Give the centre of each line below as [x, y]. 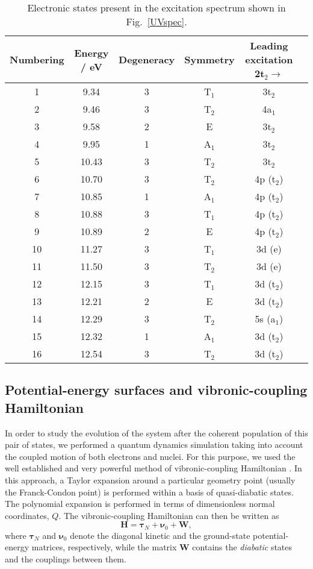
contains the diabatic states [242, 547]
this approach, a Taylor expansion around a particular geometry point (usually [150, 479]
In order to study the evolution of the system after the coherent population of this [156, 432]
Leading [269, 46]
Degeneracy [147, 59]
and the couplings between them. [66, 558]
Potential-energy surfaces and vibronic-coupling [156, 390]
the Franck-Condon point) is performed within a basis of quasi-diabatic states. [149, 492]
